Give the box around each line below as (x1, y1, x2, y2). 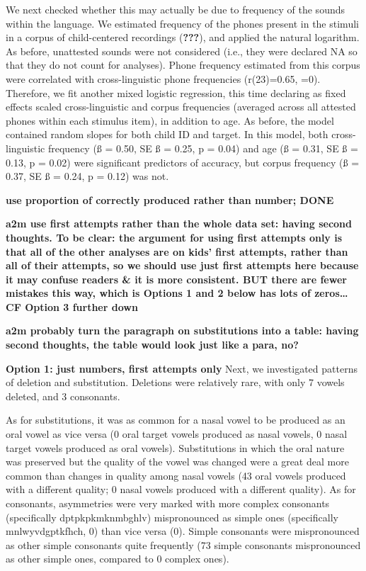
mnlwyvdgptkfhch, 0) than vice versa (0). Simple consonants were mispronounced (6, 524, 360, 538)
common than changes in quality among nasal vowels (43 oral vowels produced (6, 468, 346, 482)
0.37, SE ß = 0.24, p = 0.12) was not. (6, 169, 169, 183)
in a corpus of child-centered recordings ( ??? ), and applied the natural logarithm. (6, 30, 360, 45)
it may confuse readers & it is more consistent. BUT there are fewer (6, 271, 347, 286)
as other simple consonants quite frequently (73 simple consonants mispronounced (6, 537, 361, 552)
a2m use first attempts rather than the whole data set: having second (6, 216, 352, 231)
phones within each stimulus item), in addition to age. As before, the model (6, 113, 334, 128)
